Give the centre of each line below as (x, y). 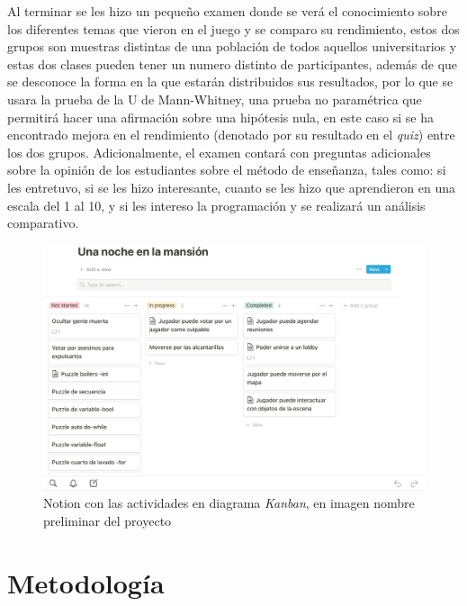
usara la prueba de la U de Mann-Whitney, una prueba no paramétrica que (215, 99)
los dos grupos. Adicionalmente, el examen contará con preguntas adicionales (219, 152)
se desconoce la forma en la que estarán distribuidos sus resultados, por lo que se (230, 81)
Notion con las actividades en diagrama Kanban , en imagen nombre (229, 503)
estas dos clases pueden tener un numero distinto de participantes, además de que (233, 63)
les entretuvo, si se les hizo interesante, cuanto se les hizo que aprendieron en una (232, 187)
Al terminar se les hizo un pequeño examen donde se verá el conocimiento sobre (227, 11)
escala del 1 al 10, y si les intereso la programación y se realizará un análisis (216, 205)
